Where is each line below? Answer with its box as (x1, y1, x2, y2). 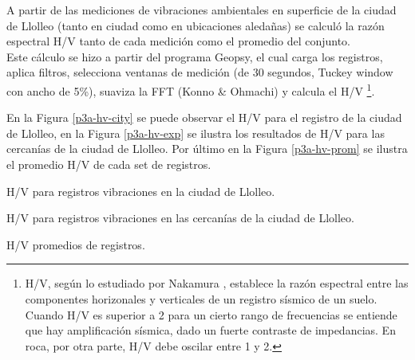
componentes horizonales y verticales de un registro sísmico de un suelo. (25, 290, 377, 307)
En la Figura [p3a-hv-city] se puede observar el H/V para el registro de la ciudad (6, 109, 402, 126)
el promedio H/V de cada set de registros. (6, 156, 211, 172)
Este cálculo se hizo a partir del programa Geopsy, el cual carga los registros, (6, 48, 383, 65)
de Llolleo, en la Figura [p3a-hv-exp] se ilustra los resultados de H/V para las (6, 124, 385, 141)
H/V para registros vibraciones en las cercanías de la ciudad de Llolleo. (6, 209, 354, 226)
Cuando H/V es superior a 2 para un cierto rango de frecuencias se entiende (25, 306, 397, 323)
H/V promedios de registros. (6, 236, 145, 252)
